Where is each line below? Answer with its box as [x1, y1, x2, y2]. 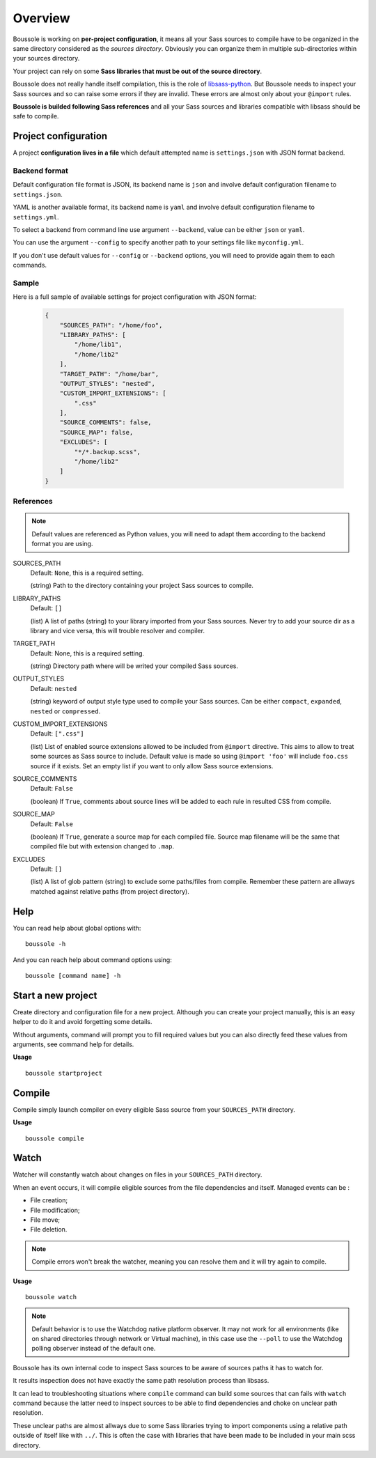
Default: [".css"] [30, 729, 84, 738]
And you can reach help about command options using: [13, 955, 172, 964]
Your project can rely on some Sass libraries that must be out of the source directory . [13, 67, 263, 75]
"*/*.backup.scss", [74, 448, 141, 456]
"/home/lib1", [74, 341, 123, 348]
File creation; [30, 1196, 68, 1204]
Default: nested [30, 684, 77, 692]
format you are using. [31, 540, 93, 548]
